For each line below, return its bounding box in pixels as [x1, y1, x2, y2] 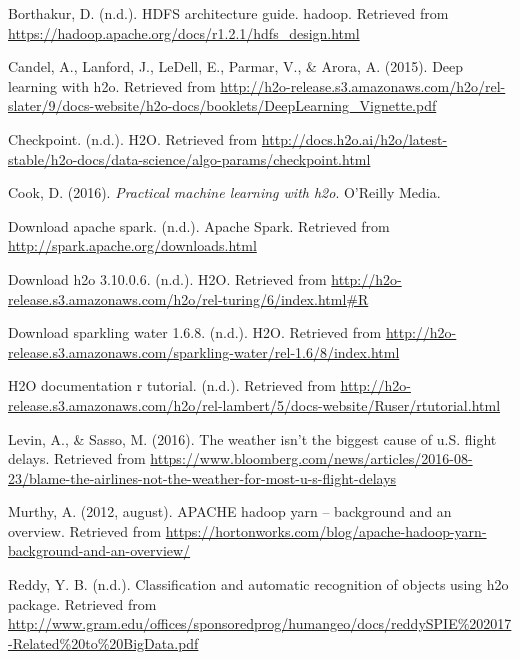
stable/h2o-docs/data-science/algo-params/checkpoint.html [8, 148, 371, 169]
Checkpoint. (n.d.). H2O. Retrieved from [8, 128, 258, 149]
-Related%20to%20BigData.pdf [8, 632, 199, 653]
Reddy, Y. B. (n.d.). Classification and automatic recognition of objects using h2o [8, 574, 509, 595]
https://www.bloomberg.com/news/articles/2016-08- [150, 448, 473, 469]
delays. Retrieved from [8, 448, 146, 469]
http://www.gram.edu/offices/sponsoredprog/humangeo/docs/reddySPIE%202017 [8, 613, 512, 634]
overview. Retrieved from [8, 520, 162, 541]
